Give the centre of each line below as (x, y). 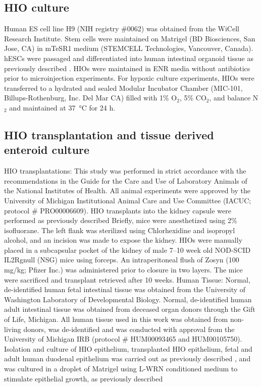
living (13, 329)
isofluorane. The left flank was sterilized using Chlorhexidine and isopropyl (120, 230)
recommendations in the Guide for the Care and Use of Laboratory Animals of (126, 180)
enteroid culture (47, 150)
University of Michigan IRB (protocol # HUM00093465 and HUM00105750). (123, 339)
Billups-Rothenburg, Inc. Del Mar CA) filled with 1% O (91, 98)
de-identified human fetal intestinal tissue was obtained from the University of (125, 289)
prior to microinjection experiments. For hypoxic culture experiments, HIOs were (129, 78)
